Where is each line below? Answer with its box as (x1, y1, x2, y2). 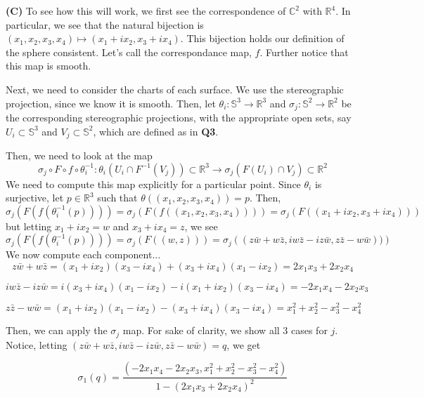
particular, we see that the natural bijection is (6, 17, 204, 32)
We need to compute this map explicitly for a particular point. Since (6, 176, 301, 191)
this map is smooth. (6, 58, 91, 73)
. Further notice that (259, 44, 349, 59)
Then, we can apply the (6, 323, 108, 338)
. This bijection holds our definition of (180, 31, 345, 46)
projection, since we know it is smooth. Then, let (6, 95, 216, 110)
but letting (6, 218, 52, 233)
